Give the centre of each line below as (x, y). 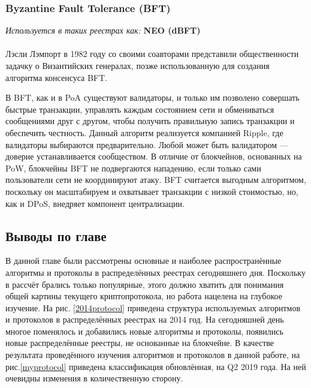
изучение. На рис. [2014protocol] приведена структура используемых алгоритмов (153, 307)
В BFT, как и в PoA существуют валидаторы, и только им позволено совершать (153, 97)
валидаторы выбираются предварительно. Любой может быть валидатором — (147, 144)
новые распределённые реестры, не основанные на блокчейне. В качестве (140, 343)
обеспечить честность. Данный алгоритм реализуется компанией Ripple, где (144, 132)
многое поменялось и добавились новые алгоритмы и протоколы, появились (144, 331)
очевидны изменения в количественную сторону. (94, 378)
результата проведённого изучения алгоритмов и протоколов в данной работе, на (153, 355)
